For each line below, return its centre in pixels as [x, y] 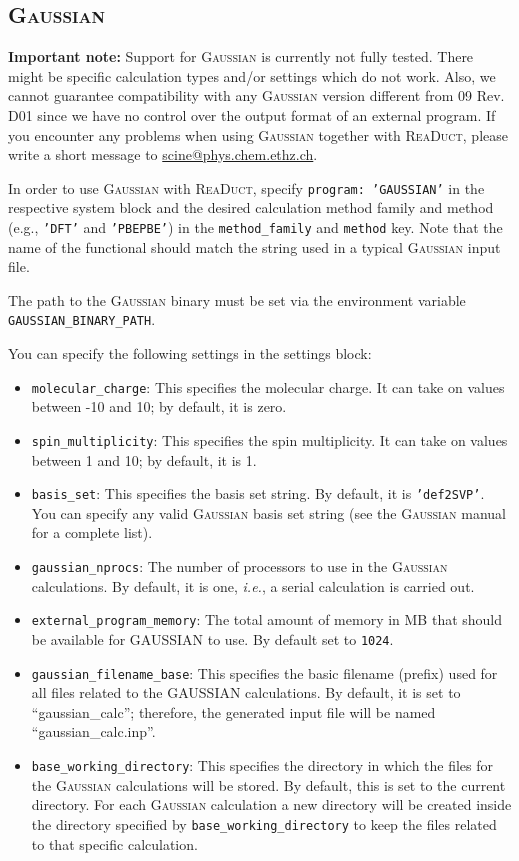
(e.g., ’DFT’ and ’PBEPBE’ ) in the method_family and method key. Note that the [255, 227]
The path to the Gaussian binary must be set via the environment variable [237, 299]
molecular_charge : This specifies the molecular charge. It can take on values [268, 386]
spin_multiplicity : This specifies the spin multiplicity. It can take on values [269, 439]
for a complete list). [92, 532]
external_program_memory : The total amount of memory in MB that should [267, 619]
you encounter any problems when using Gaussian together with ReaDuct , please [258, 134]
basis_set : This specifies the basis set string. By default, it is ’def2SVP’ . [258, 493]
